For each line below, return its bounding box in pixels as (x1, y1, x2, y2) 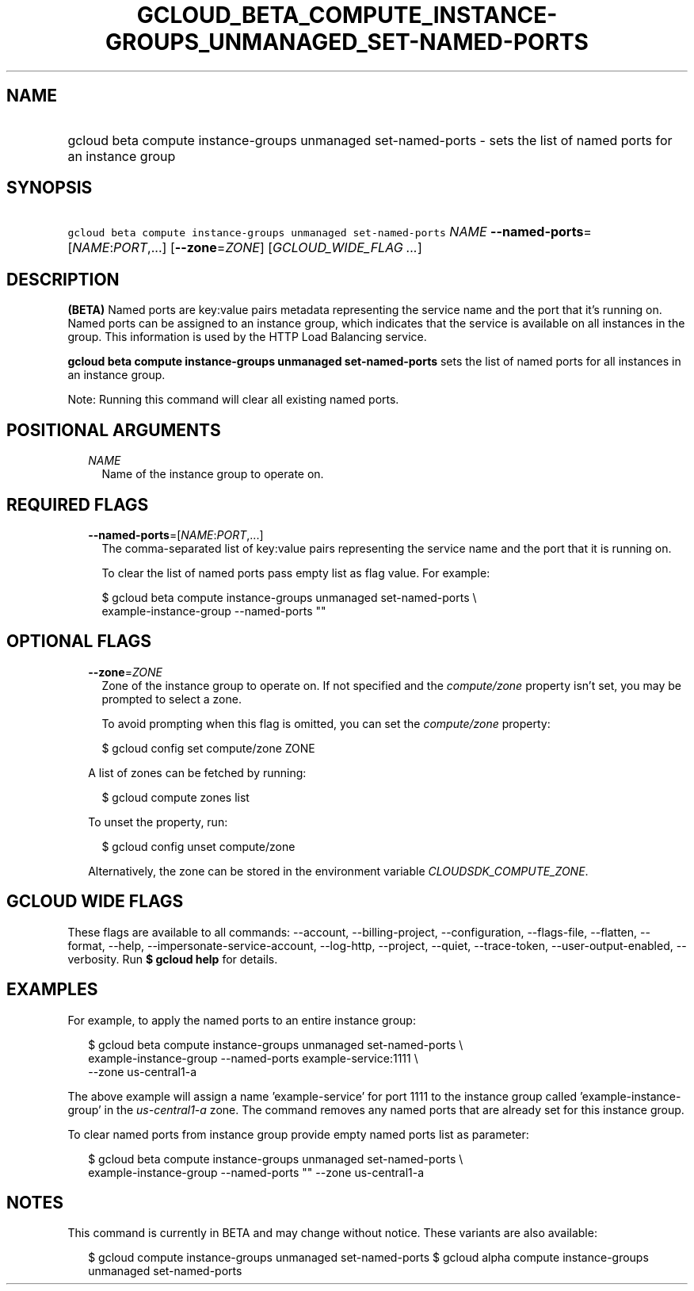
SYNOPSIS (6, 178, 93, 198)
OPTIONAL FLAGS (6, 631, 151, 652)
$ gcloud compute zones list (101, 790, 250, 804)
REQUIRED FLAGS (6, 494, 149, 515)
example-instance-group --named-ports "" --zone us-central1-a (88, 1165, 425, 1179)
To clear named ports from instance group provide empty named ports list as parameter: (67, 1127, 529, 1141)
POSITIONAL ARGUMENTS (6, 419, 221, 440)
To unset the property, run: (88, 814, 228, 829)
